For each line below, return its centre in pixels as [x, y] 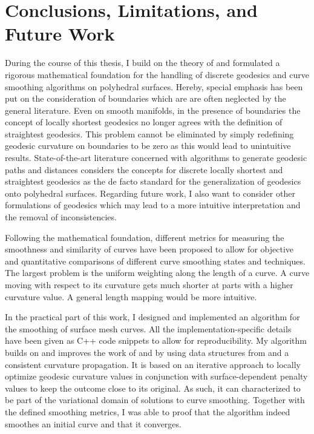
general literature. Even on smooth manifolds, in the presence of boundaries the [153, 110]
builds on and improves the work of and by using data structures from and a [147, 352]
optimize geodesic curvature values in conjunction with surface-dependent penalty [156, 376]
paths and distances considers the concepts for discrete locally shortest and [144, 169]
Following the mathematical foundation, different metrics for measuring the [145, 237]
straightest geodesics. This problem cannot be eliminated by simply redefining [149, 133]
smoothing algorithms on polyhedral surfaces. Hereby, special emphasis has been [154, 86]
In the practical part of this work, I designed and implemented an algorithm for [152, 317]
